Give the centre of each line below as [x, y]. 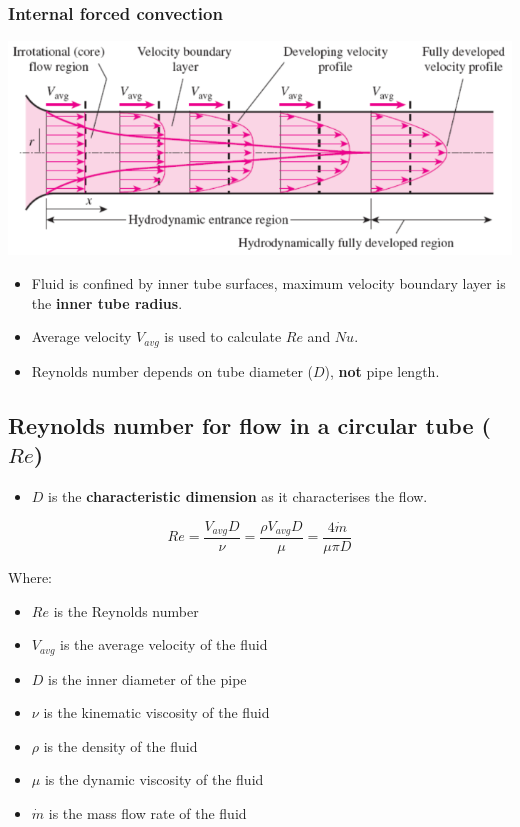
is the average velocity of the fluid [164, 644]
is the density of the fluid [120, 745]
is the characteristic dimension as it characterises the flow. [238, 495]
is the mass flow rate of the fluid [147, 813]
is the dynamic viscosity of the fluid [154, 779]
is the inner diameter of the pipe [147, 678]
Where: [30, 576]
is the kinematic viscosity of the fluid [156, 712]
